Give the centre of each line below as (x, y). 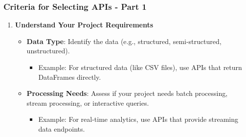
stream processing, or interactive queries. (88, 103)
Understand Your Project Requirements (84, 25)
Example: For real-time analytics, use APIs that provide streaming (138, 119)
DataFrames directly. (70, 77)
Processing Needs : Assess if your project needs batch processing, (127, 93)
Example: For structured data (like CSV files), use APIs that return (140, 67)
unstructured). (48, 51)
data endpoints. (62, 128)
